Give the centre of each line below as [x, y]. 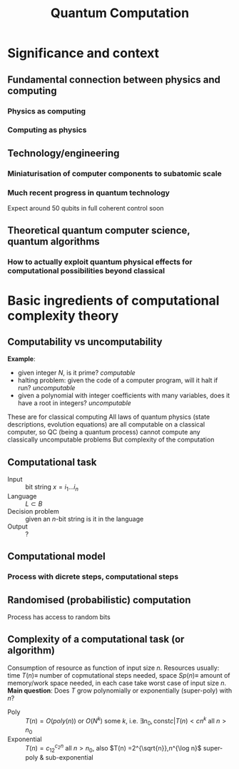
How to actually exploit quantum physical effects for [100, 262]
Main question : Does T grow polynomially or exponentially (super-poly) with [120, 691]
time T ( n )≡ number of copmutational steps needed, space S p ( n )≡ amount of [119, 675]
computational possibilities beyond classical [86, 271]
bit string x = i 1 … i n [52, 488]
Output [17, 526]
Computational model [56, 557]
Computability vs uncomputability [85, 341]
